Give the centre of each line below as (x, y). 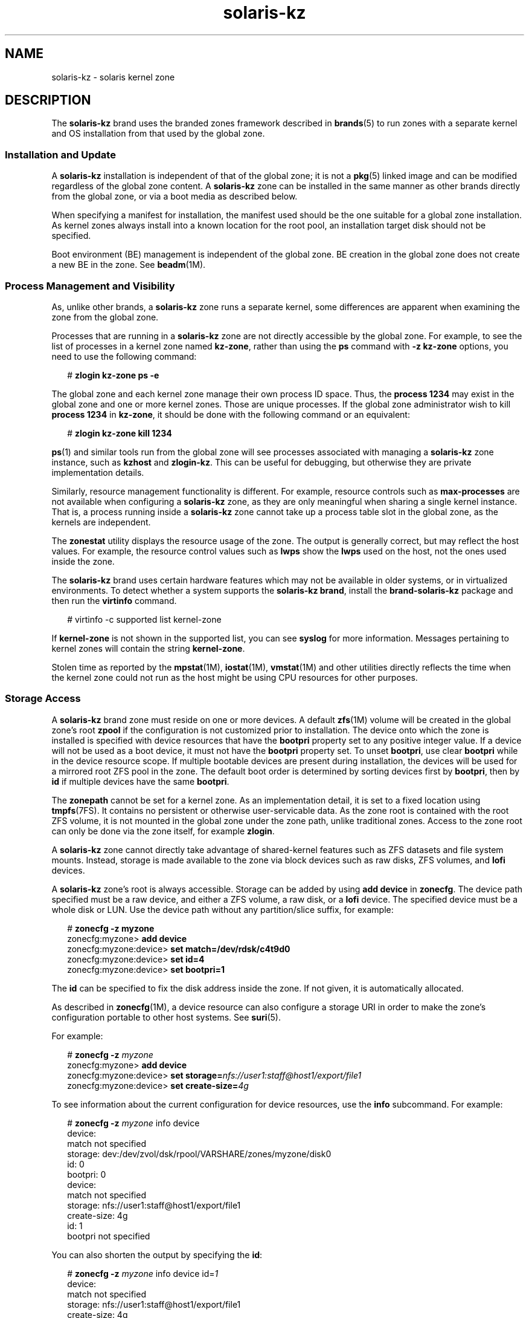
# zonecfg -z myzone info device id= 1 (143, 1273)
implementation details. (98, 472)
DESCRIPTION (48, 100)
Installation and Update (60, 154)
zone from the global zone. (105, 317)
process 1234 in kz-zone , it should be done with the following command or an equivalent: (231, 414)
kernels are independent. (101, 522)
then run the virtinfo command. (114, 600)
